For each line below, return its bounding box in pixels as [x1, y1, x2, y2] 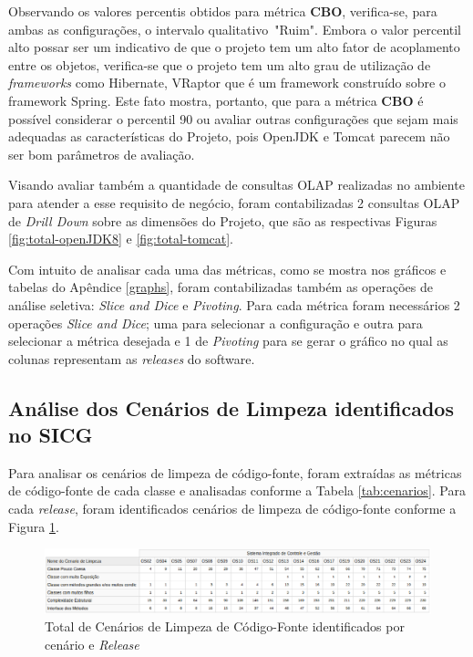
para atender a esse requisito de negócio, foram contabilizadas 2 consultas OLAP [8, 193, 460, 212]
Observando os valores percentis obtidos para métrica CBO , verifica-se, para [8, 2, 437, 20]
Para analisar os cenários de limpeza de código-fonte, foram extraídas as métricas [8, 463, 462, 482]
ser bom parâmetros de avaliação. [8, 144, 195, 163]
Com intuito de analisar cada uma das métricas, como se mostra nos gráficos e [8, 259, 447, 278]
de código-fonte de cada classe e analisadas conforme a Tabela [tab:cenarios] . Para [8, 481, 466, 500]
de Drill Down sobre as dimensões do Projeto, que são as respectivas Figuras [8, 211, 437, 230]
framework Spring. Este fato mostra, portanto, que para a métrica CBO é [8, 90, 424, 109]
